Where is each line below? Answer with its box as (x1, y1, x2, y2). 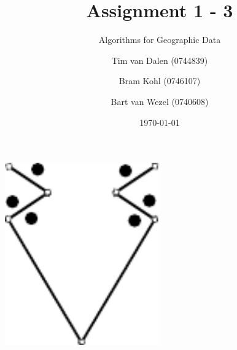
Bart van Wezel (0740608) (111, 95, 209, 107)
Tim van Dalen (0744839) (111, 53, 208, 66)
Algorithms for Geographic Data (98, 33, 221, 46)
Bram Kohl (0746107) (118, 74, 201, 87)
